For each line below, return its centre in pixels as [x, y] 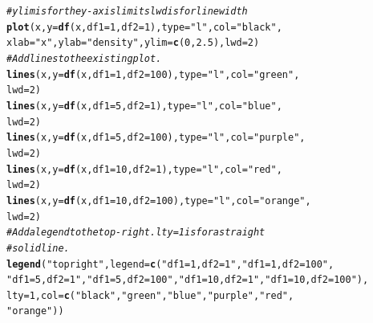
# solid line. [38, 248]
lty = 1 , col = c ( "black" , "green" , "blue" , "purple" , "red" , [150, 295]
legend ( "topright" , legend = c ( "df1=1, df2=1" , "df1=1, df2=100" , [170, 264]
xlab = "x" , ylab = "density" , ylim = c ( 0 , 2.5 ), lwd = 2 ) [133, 43]
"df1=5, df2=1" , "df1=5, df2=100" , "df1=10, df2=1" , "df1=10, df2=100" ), [188, 280]
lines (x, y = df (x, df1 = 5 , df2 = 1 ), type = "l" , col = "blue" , [144, 106]
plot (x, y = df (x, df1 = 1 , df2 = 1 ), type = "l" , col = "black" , [144, 27]
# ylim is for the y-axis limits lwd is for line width [127, 11]
